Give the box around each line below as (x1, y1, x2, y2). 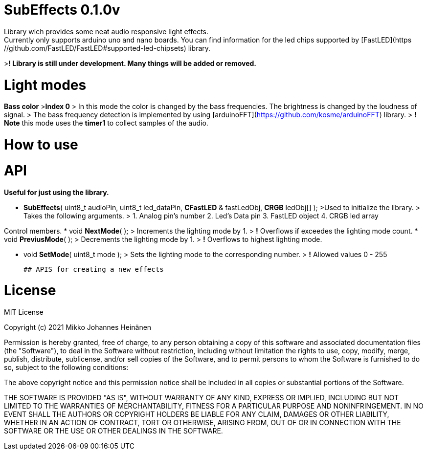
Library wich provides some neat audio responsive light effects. (4, 27, 209, 36)
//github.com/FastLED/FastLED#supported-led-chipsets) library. (4, 43, 211, 52)
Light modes (4, 76, 87, 93)
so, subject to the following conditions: (4, 363, 129, 371)
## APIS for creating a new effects (23, 265, 164, 273)
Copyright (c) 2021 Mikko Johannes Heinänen (4, 323, 152, 331)
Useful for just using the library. (4, 188, 109, 196)
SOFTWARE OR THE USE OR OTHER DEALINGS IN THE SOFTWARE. (4, 427, 223, 435)
